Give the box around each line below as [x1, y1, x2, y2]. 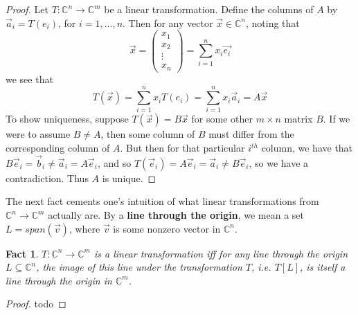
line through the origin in [6, 273, 112, 287]
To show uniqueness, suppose [6, 111, 129, 126]
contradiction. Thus [6, 170, 89, 185]
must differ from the [208, 127, 294, 141]
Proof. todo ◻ [6, 296, 66, 311]
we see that [6, 71, 53, 86]
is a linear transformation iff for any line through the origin [93, 246, 348, 260]
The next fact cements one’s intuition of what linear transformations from [6, 194, 319, 208]
